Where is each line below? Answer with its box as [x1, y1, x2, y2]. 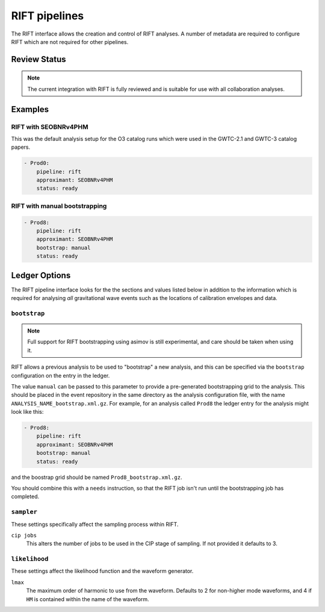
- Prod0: [23, 160, 50, 167]
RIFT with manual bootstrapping [11, 202, 107, 210]
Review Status [11, 54, 66, 64]
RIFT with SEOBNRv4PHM [11, 122, 88, 131]
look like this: [11, 408, 44, 416]
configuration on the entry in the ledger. [11, 372, 110, 379]
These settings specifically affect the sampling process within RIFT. [11, 520, 179, 528]
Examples [11, 104, 49, 114]
